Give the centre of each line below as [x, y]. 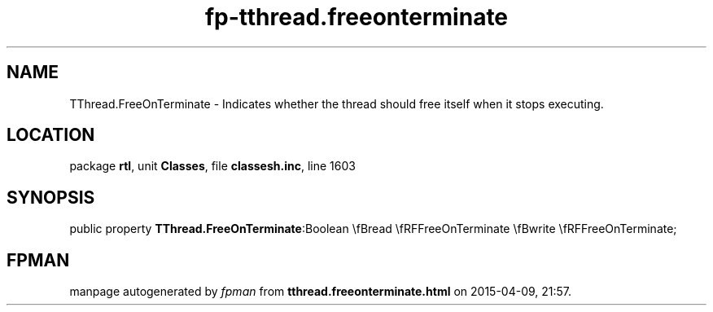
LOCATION [51, 135]
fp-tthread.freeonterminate [356, 17]
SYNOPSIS [51, 197]
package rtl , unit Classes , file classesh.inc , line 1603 [212, 166]
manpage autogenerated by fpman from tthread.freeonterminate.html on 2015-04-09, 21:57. [321, 292]
